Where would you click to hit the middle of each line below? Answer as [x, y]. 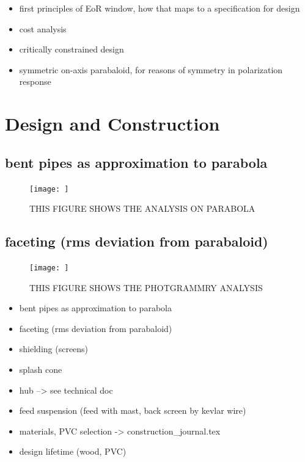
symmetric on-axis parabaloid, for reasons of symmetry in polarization [151, 69]
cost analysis [43, 28]
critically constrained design [72, 49]
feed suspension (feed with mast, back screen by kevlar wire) [133, 410]
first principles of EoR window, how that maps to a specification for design [160, 8]
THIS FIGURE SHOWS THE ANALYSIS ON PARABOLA [142, 208]
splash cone [41, 370]
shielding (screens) [54, 349]
